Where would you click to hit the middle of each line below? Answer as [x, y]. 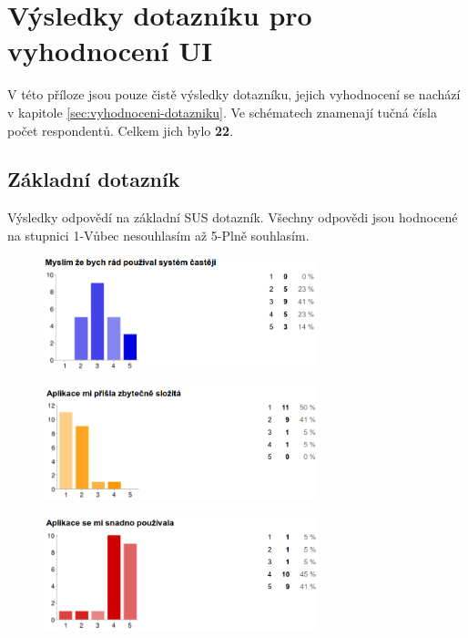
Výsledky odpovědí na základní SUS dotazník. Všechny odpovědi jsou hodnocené [233, 217]
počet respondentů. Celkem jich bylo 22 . [121, 130]
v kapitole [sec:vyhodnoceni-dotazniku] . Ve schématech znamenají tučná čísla [222, 112]
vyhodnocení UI [110, 51]
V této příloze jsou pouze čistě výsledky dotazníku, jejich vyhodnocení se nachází [234, 94]
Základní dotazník [94, 179]
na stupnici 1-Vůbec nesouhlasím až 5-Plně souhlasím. [158, 235]
